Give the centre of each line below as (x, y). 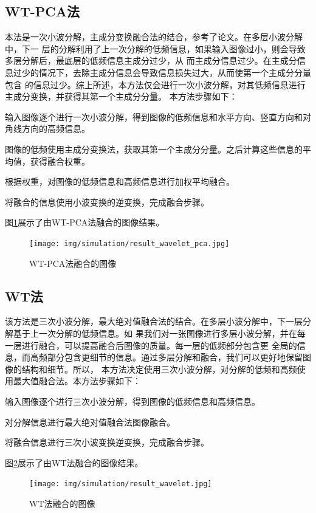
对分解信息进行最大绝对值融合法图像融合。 (90, 422)
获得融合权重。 (60, 161)
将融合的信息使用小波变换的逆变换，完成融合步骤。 (107, 201)
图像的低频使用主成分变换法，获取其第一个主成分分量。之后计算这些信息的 (154, 149)
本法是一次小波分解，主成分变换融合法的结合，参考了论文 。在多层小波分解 (154, 37)
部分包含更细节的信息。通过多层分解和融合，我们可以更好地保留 (175, 357)
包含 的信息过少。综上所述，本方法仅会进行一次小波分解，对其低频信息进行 (155, 84)
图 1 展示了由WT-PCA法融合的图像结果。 (85, 222)
